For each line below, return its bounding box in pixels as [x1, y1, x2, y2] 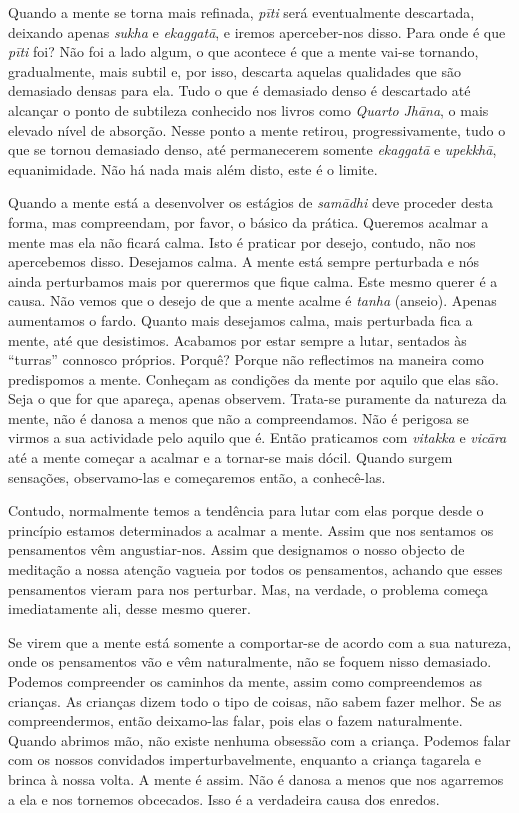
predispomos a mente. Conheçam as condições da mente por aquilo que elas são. [8, 368, 499, 389]
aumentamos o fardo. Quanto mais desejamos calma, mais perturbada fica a [8, 309, 473, 330]
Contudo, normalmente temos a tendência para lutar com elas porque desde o [8, 500, 484, 521]
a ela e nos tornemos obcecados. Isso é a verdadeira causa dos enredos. [8, 788, 440, 809]
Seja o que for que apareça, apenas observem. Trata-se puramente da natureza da [8, 388, 507, 409]
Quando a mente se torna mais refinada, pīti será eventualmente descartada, [8, 2, 475, 22]
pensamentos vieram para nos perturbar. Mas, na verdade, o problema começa [8, 578, 489, 599]
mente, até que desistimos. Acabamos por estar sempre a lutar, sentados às [8, 329, 467, 350]
